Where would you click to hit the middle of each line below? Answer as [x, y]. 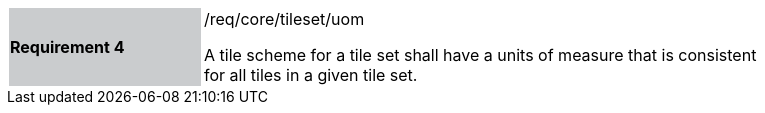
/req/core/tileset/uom [284, 19]
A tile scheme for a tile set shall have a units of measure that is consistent [480, 55]
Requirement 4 [67, 47]
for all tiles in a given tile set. [311, 75]
